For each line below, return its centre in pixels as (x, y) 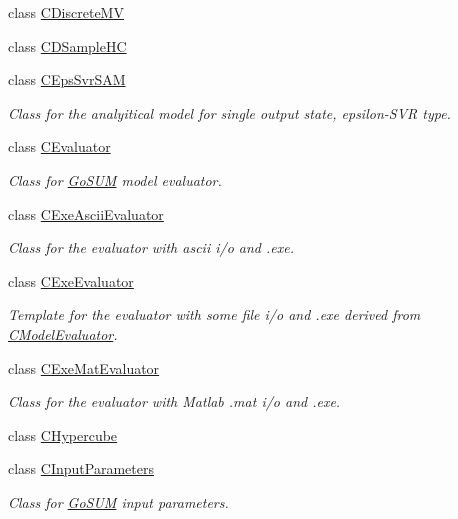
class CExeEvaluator (71, 280)
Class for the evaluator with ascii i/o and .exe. (151, 247)
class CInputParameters (81, 468)
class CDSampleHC (67, 45)
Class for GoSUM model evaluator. (115, 179)
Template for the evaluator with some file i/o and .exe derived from (214, 314)
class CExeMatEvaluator (84, 367)
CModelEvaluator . (63, 333)
